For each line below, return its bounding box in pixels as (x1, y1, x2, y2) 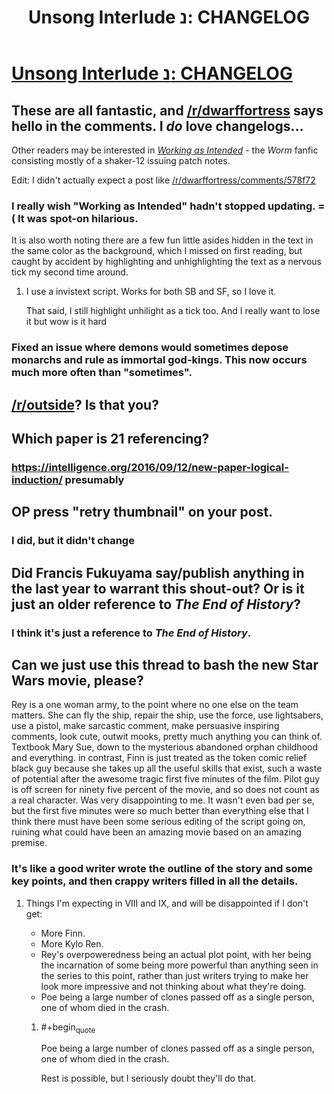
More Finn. (40, 927, 86, 939)
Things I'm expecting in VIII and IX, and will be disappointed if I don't (25, 897, 309, 909)
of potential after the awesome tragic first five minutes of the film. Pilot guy (11, 773, 321, 785)
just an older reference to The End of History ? (11, 596, 301, 613)
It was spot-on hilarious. (17, 211, 139, 225)
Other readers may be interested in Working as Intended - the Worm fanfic (11, 144, 319, 156)
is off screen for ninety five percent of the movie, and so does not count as (11, 784, 320, 796)
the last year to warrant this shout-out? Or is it (11, 580, 305, 597)
